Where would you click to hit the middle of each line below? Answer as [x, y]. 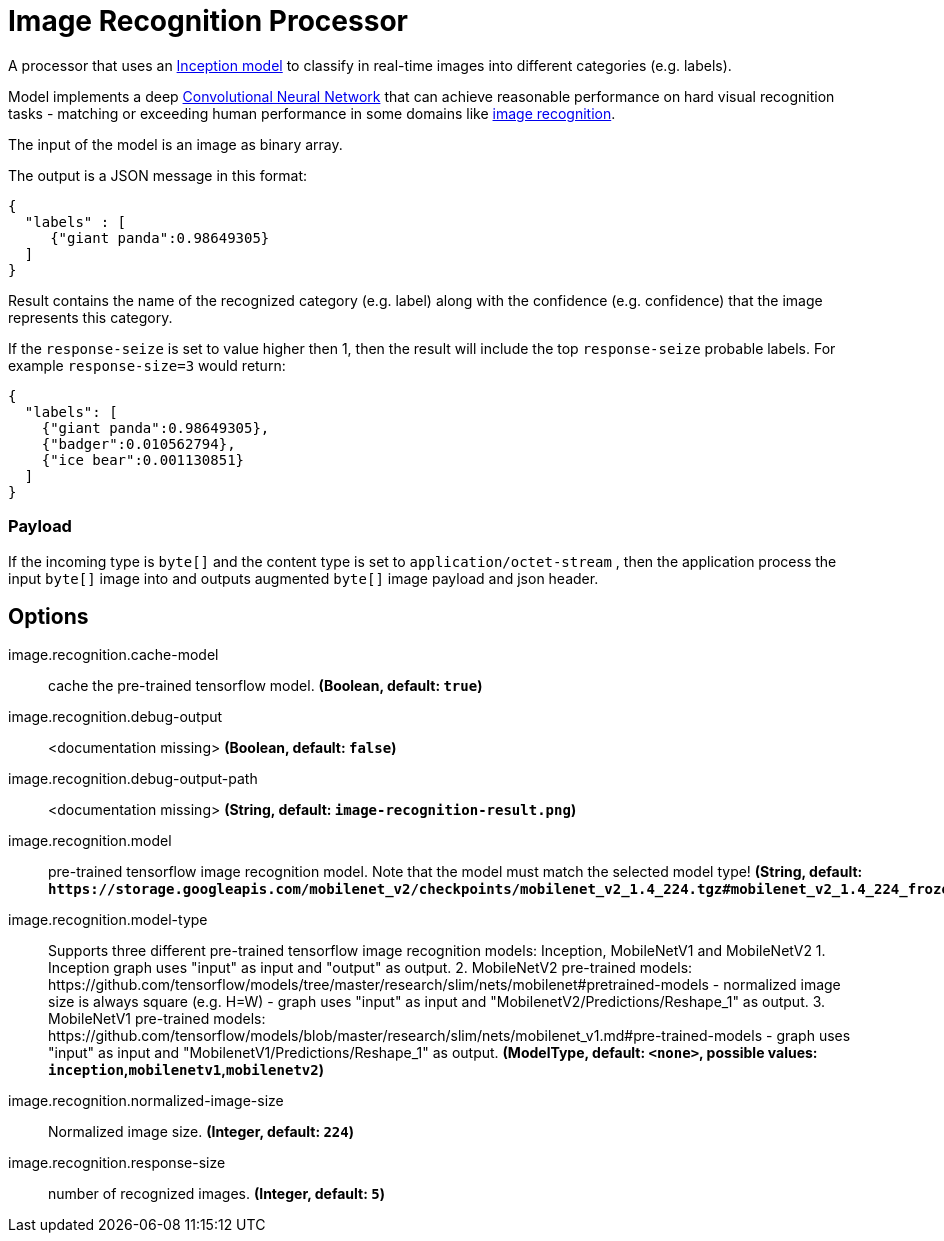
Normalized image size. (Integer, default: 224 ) [201, 1132]
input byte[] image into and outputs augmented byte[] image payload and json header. [303, 578]
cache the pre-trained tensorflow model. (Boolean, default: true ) [265, 686]
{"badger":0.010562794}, [138, 443]
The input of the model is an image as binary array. [175, 144]
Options [48, 616]
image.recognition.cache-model [113, 655]
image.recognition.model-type [108, 920]
